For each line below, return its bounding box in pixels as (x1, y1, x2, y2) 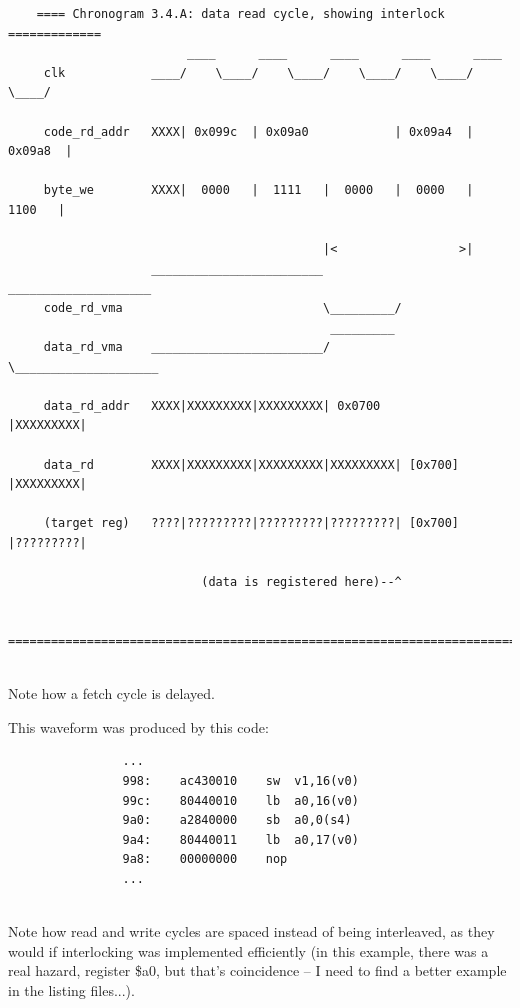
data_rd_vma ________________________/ (43, 340, 331, 355)
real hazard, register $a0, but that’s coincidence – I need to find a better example (8, 960, 507, 981)
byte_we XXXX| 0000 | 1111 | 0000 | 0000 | (43, 183, 474, 198)
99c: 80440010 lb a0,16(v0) (122, 793, 359, 808)
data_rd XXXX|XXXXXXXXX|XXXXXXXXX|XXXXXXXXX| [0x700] (43, 457, 460, 472)
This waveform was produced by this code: (8, 716, 269, 737)
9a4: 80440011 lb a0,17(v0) (122, 832, 359, 847)
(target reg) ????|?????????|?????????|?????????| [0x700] (43, 516, 460, 531)
